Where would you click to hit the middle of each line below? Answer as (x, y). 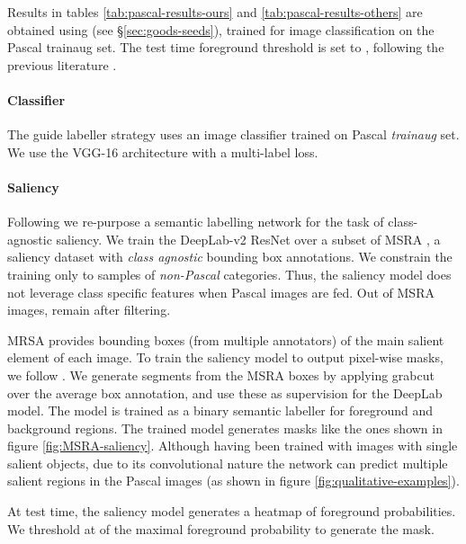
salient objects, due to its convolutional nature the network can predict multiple (228, 463)
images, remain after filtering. (89, 310)
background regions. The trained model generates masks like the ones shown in (225, 428)
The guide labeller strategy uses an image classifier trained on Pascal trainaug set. (233, 134)
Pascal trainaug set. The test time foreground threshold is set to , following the (226, 47)
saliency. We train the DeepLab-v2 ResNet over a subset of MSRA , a (248, 239)
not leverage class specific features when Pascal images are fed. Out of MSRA (221, 292)
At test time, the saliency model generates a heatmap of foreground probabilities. (232, 511)
